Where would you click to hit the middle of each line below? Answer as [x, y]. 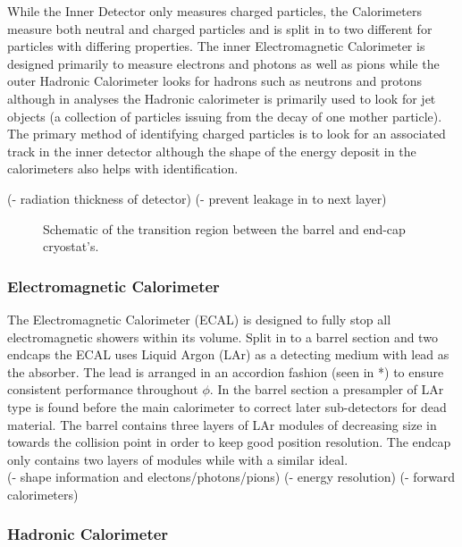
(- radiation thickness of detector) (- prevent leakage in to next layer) [197, 198]
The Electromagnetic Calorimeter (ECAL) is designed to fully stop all [199, 319]
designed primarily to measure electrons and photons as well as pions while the [223, 63]
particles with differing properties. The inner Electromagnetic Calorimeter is [216, 46]
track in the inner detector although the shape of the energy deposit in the [212, 151]
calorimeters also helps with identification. [123, 168]
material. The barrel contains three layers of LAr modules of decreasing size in [222, 424]
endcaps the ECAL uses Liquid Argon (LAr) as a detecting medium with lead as [228, 354]
